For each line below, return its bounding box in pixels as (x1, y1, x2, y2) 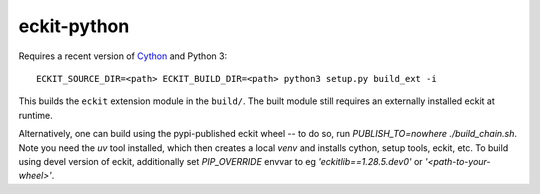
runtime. (18, 109, 54, 121)
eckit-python (18, 15, 130, 37)
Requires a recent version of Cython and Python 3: (18, 50, 228, 62)
